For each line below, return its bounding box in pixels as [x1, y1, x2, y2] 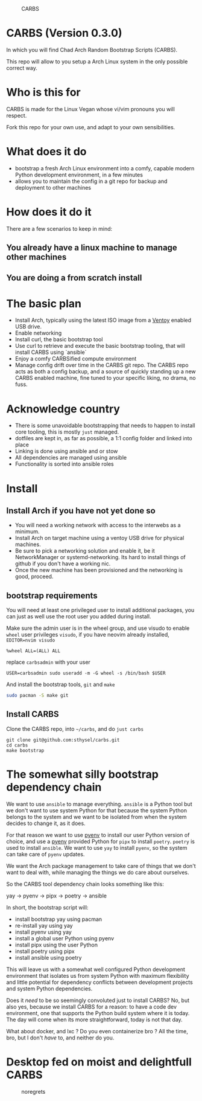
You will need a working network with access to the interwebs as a [14, 522, 181, 529]
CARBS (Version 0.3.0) [6, 27, 122, 40]
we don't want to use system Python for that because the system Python [6, 806, 187, 814]
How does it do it [6, 205, 92, 219]
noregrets [21, 1088, 46, 1095]
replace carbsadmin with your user [6, 658, 90, 666]
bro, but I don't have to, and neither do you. [6, 1034, 115, 1041]
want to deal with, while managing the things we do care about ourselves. [6, 868, 189, 876]
